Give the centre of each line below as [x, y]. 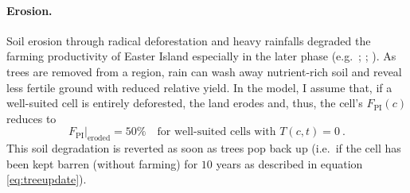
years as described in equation [289, 163]
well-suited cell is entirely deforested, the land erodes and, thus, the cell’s [185, 103]
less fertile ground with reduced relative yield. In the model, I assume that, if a [199, 87]
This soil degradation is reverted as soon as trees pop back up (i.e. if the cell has [204, 148]
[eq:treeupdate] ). [47, 179]
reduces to [31, 118]
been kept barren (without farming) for [102, 163]
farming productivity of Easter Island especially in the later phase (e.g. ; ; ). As [201, 56]
